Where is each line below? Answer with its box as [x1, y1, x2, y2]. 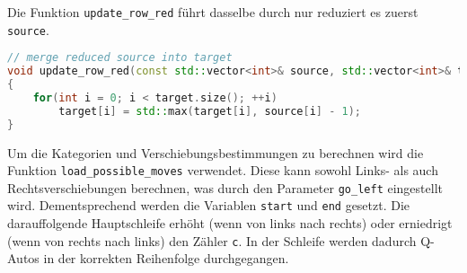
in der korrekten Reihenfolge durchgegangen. [43, 249, 289, 268]
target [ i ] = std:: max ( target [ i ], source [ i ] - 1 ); [58, 104, 361, 118]
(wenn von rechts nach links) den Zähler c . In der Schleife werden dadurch [7, 231, 417, 250]
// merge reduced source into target [7, 51, 233, 65]
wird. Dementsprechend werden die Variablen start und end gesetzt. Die [7, 196, 410, 215]
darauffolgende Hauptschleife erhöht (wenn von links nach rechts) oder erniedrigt [7, 214, 453, 233]
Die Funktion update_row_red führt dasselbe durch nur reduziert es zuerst [7, 3, 419, 21]
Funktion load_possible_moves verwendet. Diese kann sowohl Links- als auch [7, 161, 438, 180]
